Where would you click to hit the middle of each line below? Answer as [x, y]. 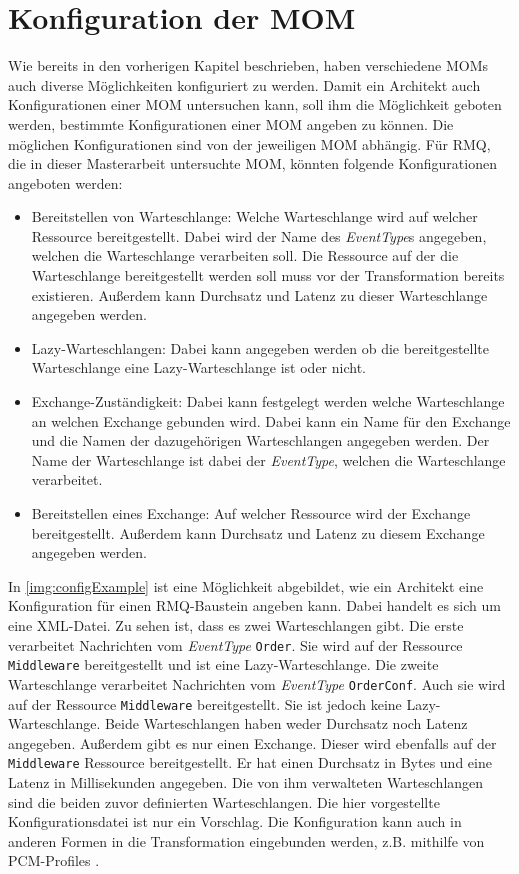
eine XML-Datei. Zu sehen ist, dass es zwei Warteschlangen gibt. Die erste [236, 624]
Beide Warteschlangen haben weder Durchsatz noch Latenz [286, 723]
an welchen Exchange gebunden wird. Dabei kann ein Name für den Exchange [271, 420]
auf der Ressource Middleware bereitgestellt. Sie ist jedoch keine [205, 703]
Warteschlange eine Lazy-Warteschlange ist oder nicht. [198, 367]
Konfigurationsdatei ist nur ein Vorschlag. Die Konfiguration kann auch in [235, 821]
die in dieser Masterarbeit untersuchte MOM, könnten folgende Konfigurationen [252, 163]
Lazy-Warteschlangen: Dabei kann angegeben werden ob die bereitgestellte [260, 347]
